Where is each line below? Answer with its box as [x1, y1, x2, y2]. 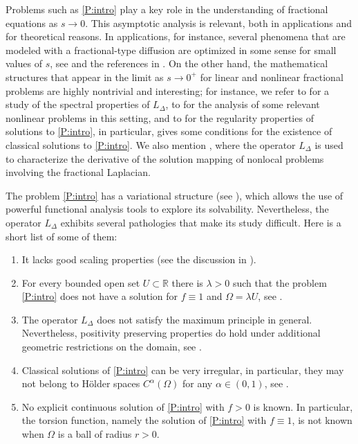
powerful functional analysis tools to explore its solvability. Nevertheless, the [6, 202, 329, 216]
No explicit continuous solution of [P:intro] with [21, 399, 225, 414]
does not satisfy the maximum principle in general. [97, 312, 312, 326]
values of [6, 56, 42, 71]
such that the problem [232, 275, 327, 290]
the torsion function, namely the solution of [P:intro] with [21, 413, 267, 427]
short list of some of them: [6, 229, 117, 243]
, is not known [292, 413, 352, 427]
